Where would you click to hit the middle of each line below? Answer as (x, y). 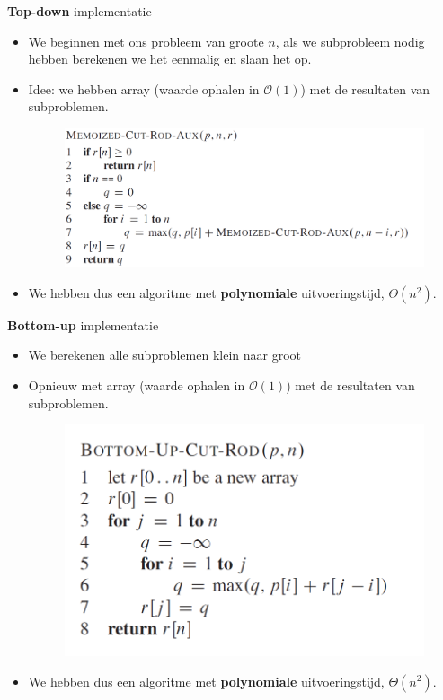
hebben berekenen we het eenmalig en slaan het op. (170, 59)
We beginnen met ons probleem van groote (146, 41)
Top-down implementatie (80, 11)
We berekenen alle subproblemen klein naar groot (164, 355)
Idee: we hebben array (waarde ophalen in (144, 88)
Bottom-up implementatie (83, 324)
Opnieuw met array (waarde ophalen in (137, 385)
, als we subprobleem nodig (350, 41)
